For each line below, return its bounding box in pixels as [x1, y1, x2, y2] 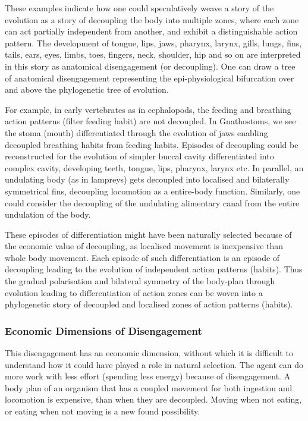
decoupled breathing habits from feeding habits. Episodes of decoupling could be [5, 138, 298, 150]
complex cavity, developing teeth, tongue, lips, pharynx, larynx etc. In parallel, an [5, 161, 304, 174]
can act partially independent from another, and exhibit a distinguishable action [5, 25, 298, 37]
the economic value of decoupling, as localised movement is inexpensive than [5, 240, 284, 252]
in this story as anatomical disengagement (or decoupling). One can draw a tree [5, 59, 296, 72]
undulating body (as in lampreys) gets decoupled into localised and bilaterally [5, 173, 290, 186]
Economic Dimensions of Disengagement [5, 323, 202, 338]
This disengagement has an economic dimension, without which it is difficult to [5, 347, 293, 359]
